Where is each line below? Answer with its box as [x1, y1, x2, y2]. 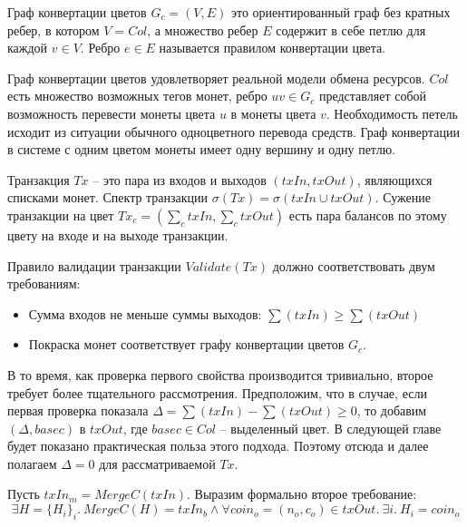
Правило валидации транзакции [7, 256, 181, 275]
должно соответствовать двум [272, 256, 435, 275]
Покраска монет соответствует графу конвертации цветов [28, 335, 345, 354]
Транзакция [7, 170, 70, 189]
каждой [7, 38, 48, 57]
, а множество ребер [147, 20, 258, 39]
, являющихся [356, 170, 433, 189]
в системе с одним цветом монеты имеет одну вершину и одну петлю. [7, 140, 395, 159]
